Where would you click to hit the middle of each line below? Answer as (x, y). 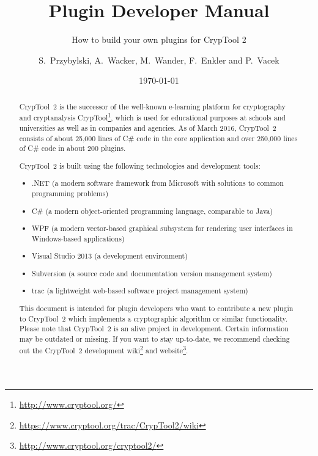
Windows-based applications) (78, 238)
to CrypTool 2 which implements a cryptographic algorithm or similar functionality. (153, 318)
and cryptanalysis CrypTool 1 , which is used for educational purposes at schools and (152, 117)
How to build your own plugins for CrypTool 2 (159, 39)
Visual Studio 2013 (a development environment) (110, 256)
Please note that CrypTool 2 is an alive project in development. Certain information (154, 329)
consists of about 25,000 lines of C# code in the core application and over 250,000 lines (158, 138)
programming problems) (70, 193)
